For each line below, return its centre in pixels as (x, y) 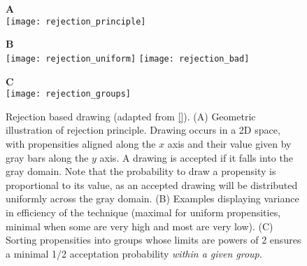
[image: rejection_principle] (76, 21)
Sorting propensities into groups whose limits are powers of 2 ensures (153, 240)
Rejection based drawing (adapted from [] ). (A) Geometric (131, 116)
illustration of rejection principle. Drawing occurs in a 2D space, (143, 130)
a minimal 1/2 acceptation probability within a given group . (134, 253)
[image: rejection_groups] (68, 94)
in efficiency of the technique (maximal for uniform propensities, (143, 212)
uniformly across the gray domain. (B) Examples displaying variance (152, 198)
